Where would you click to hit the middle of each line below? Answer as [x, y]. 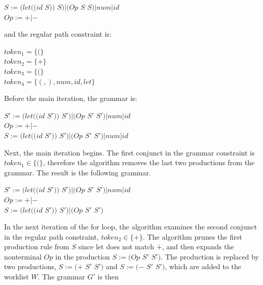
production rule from [37, 247]
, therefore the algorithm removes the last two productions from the [149, 162]
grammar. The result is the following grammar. [78, 172]
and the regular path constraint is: [58, 34]
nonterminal [23, 256]
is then [108, 277]
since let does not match [116, 247]
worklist [17, 277]
